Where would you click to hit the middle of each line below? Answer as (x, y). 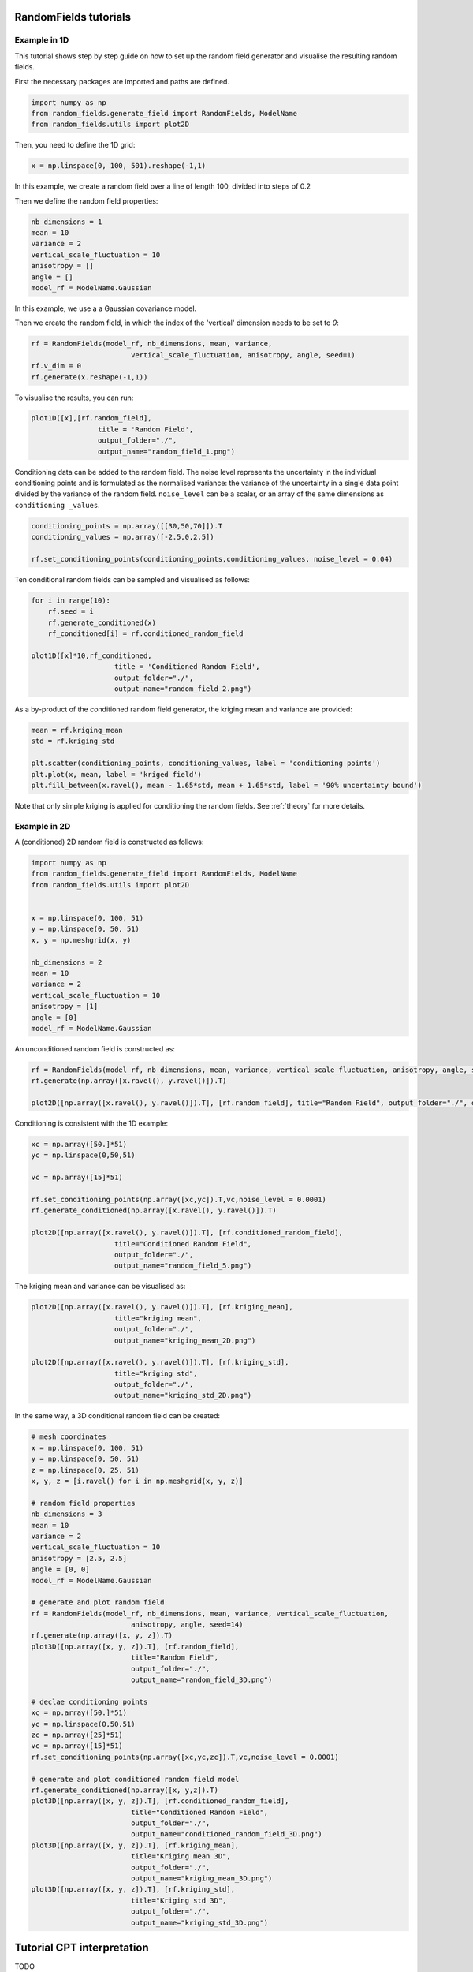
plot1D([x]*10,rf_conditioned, (92, 655)
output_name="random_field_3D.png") (201, 1680)
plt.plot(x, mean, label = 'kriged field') (117, 774)
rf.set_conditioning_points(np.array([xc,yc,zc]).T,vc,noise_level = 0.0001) (185, 1757)
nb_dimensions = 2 (67, 962)
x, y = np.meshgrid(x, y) (81, 940)
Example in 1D (42, 40)
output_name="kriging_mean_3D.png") (201, 1879)
